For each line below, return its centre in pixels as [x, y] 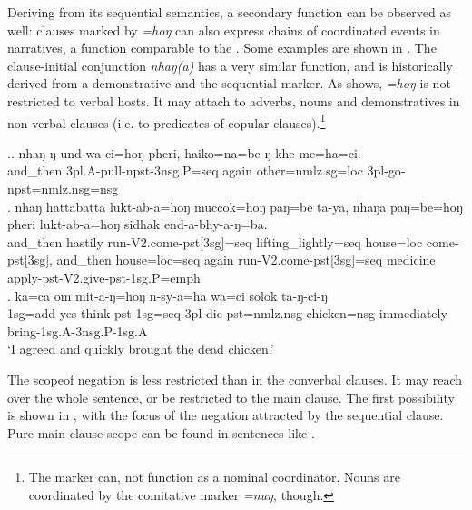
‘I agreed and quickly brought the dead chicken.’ [141, 349]
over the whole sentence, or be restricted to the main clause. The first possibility [231, 397]
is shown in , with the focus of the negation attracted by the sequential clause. [226, 415]
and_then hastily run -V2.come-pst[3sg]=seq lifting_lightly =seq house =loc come [231, 241]
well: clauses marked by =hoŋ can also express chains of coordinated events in [224, 30]
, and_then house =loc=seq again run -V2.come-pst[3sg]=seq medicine [242, 260]
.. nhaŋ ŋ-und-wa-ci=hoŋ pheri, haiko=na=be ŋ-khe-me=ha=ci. [184, 152]
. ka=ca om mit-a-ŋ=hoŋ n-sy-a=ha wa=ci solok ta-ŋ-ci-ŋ [167, 295]
